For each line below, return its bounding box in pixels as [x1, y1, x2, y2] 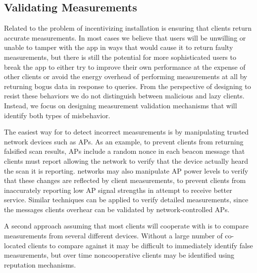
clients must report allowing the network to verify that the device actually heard [4, 155, 249, 166]
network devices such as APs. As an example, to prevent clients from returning [4, 136, 244, 146]
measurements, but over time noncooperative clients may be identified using [4, 250, 235, 260]
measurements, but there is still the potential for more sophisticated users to [4, 51, 236, 62]
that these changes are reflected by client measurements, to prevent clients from [4, 175, 246, 185]
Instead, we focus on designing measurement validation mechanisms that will [4, 100, 237, 110]
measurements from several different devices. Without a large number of [4, 230, 223, 241]
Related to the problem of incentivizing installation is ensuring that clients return [4, 23, 252, 33]
